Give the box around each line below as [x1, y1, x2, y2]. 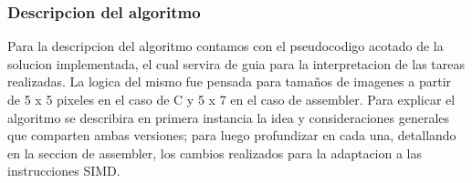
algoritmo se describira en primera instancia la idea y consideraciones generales [7, 107, 450, 127]
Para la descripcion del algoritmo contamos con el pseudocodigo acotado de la [7, 36, 444, 56]
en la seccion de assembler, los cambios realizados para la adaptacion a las [7, 143, 423, 162]
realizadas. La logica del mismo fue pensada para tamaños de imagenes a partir [7, 72, 452, 91]
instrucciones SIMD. [7, 161, 121, 180]
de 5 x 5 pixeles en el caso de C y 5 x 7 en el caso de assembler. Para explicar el [7, 90, 456, 108]
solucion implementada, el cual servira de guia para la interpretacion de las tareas [7, 54, 466, 73]
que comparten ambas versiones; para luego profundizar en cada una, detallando [7, 126, 456, 145]
